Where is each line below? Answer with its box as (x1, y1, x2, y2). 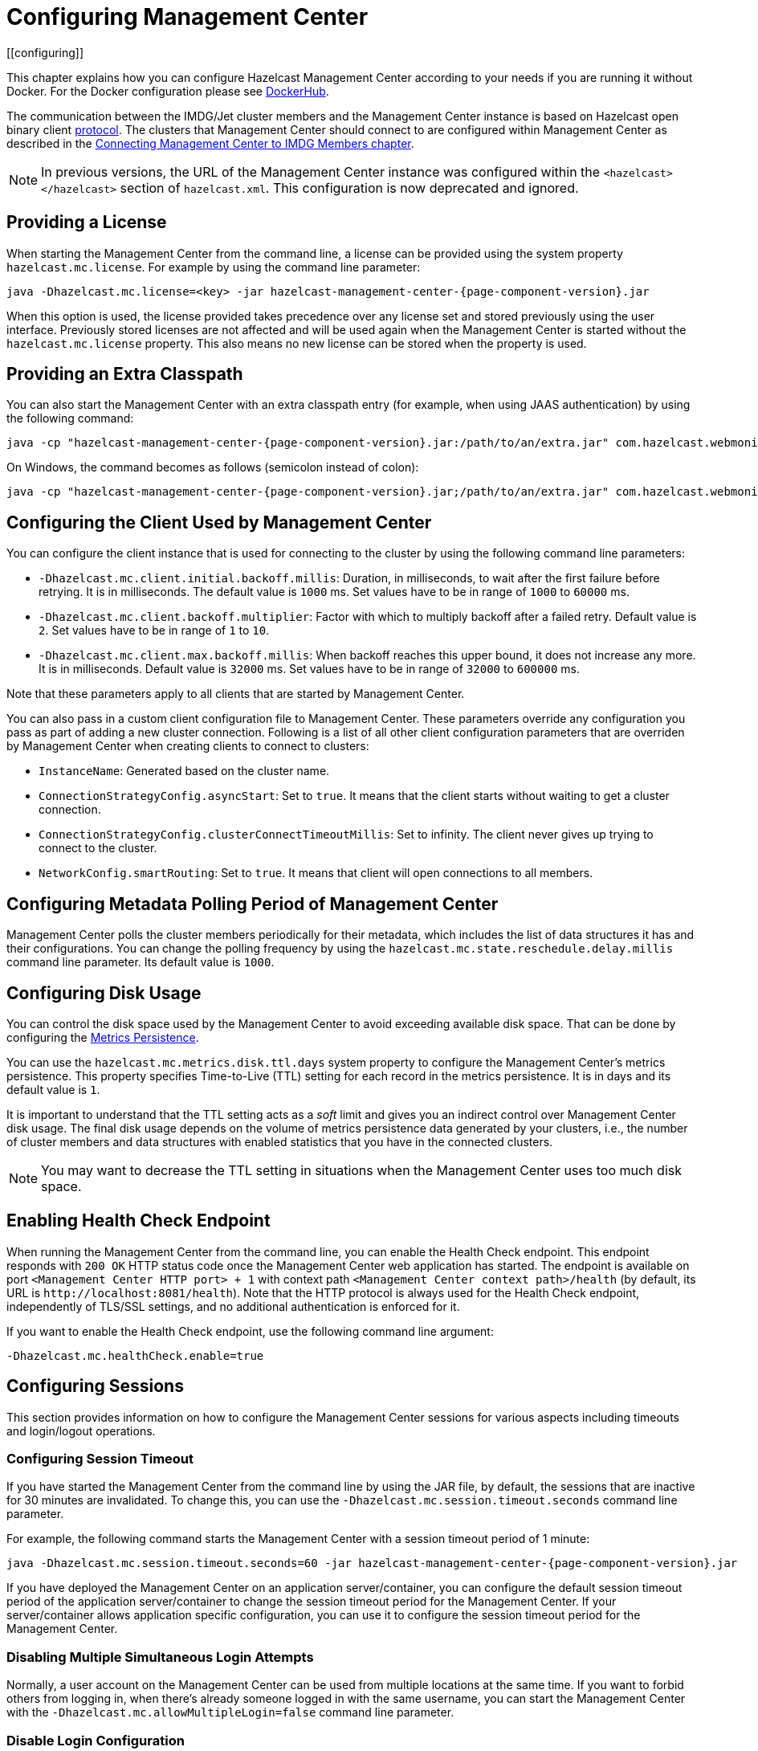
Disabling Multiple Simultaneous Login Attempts (6, 1648, 314, 1665)
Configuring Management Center (6, 3, 369, 31)
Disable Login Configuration (6, 1732, 185, 1749)
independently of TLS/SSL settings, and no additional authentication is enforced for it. (6, 1299, 460, 1313)
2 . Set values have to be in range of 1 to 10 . (39, 623, 270, 638)
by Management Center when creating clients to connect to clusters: (6, 739, 369, 753)
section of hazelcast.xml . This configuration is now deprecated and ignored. (120, 179, 579, 196)
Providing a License (6, 212, 167, 233)
